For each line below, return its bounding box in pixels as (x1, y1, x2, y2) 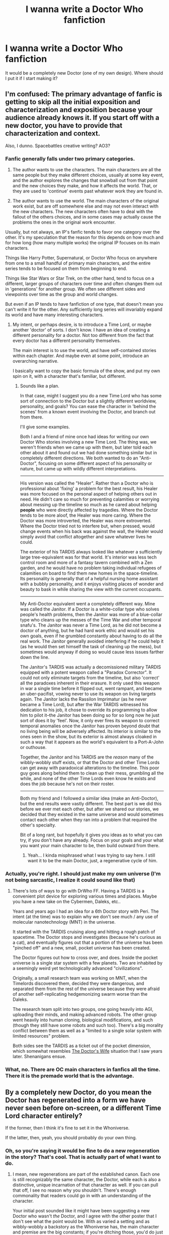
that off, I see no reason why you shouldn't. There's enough (12, 1187, 137, 1193)
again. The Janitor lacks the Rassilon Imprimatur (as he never (20, 696, 147, 702)
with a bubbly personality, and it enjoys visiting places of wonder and (20, 581, 163, 587)
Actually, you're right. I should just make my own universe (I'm (5, 870, 161, 877)
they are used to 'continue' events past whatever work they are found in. (12, 188, 163, 194)
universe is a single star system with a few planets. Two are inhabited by (12, 960, 162, 966)
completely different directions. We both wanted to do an (20, 455, 138, 461)
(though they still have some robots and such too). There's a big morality (12, 1022, 163, 1028)
